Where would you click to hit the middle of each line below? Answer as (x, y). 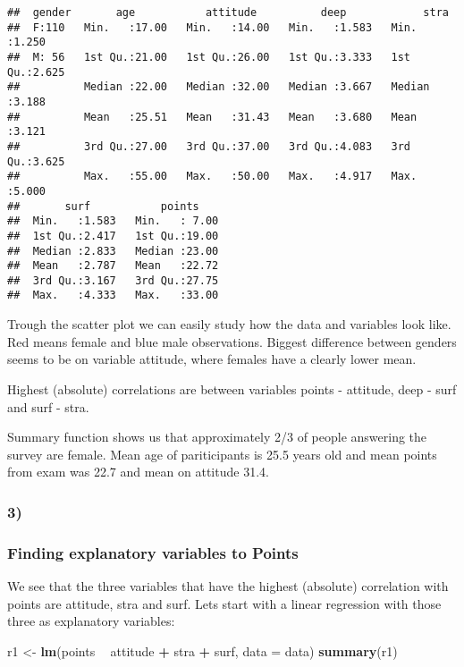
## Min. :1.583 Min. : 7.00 (113, 221)
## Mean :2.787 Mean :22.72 (113, 266)
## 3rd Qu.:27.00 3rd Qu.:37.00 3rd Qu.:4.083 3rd (209, 146)
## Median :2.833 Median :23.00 (113, 251)
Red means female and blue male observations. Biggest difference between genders (232, 341)
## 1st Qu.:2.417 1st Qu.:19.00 (113, 236)
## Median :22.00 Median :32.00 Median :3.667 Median (219, 87)
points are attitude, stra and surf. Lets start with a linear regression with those (224, 603)
